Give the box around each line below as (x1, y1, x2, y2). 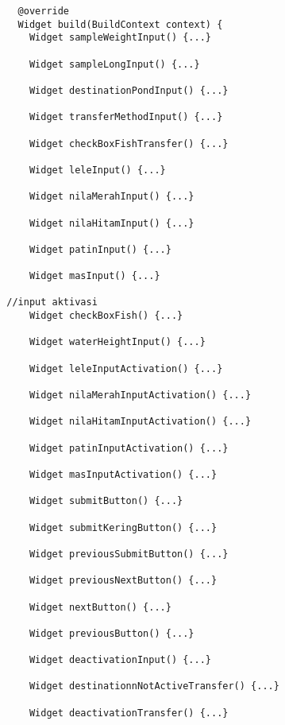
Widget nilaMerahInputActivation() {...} (29, 390, 252, 401)
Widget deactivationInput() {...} (29, 654, 211, 666)
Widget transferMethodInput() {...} (29, 111, 223, 123)
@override (17, 6, 70, 17)
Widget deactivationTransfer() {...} (29, 707, 229, 719)
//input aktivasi (6, 297, 98, 308)
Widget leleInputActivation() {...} (29, 362, 223, 374)
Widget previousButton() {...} (29, 627, 194, 639)
